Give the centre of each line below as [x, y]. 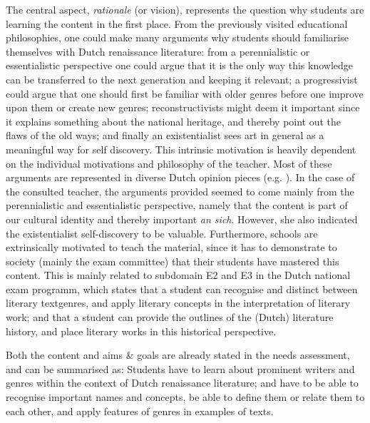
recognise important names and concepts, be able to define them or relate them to [185, 397]
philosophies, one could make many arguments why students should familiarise [177, 37]
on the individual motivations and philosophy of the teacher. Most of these [169, 163]
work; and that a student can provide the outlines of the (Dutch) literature [170, 317]
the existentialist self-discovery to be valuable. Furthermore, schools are [162, 233]
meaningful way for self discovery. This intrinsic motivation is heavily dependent [181, 149]
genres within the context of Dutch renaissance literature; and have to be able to [182, 383]
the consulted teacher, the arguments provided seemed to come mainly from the [180, 191]
